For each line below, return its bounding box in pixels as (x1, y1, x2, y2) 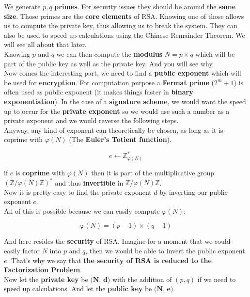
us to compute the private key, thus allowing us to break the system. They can (4, 20, 237, 31)
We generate (4, 1, 41, 11)
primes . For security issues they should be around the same (54, 1, 236, 11)
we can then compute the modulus (56, 48, 163, 59)
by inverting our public (159, 187, 228, 197)
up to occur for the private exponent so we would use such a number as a (4, 106, 230, 116)
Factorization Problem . (4, 265, 82, 275)
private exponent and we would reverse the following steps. (4, 115, 179, 125)
